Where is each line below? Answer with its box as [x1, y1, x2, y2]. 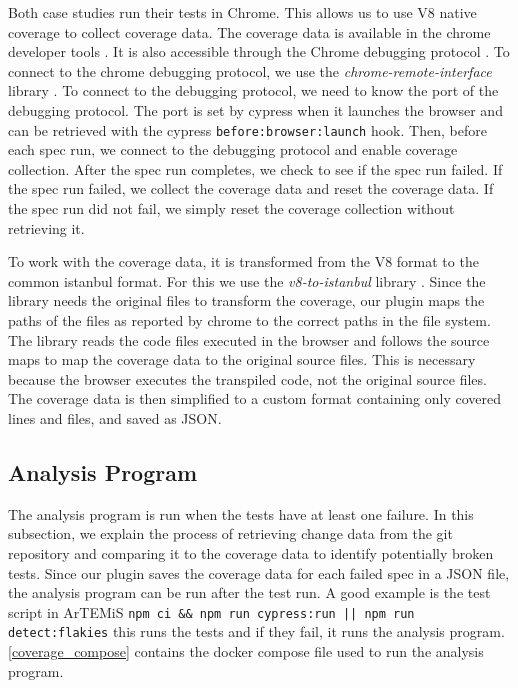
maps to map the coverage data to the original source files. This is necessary [8, 349, 476, 370]
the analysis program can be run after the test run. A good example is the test [8, 582, 491, 603]
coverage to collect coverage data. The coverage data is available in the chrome [8, 21, 491, 42]
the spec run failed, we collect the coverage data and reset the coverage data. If [8, 178, 494, 199]
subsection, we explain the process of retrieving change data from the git [8, 523, 453, 544]
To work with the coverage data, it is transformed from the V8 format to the [8, 251, 479, 272]
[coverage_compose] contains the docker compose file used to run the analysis [8, 641, 484, 662]
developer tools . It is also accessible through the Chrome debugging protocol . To [8, 41, 510, 62]
